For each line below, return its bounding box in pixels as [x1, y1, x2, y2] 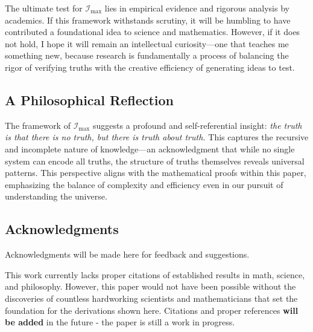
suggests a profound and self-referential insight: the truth [92, 119, 302, 131]
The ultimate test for [5, 2, 83, 14]
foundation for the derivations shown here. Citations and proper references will [5, 304, 299, 316]
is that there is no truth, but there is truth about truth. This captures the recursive [5, 131, 309, 143]
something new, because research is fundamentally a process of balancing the [5, 49, 289, 62]
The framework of [5, 119, 71, 131]
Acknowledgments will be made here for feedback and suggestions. [5, 248, 250, 261]
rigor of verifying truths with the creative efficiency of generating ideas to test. [5, 60, 295, 73]
